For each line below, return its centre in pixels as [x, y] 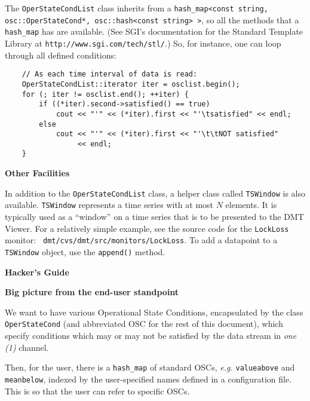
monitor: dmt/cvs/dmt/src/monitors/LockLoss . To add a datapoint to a [141, 240]
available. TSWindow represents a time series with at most [109, 205]
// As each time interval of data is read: [110, 74]
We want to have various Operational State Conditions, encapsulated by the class [154, 312]
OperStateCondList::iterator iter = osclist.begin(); [131, 84]
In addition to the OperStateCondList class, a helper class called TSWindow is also [155, 193]
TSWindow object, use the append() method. [85, 251]
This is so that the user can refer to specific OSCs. [97, 391]
